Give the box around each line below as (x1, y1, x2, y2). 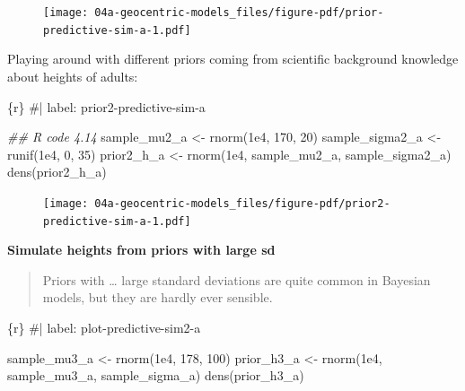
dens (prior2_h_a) (7, 162, 107, 181)
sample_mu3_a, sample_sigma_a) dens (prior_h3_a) (7, 366, 304, 385)
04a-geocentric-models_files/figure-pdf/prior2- (94, 196, 390, 210)
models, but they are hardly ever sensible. (42, 288, 273, 307)
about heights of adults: (7, 66, 138, 85)
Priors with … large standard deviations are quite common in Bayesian (42, 270, 431, 289)
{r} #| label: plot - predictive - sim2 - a (7, 317, 201, 336)
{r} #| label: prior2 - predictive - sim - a (7, 97, 206, 116)
